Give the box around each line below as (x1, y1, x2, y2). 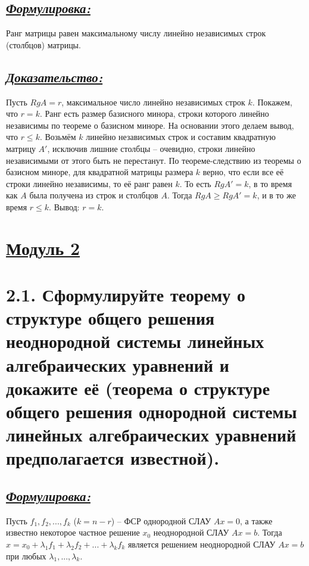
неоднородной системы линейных (6, 329, 264, 353)
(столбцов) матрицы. (6, 38, 81, 51)
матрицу (6, 142, 36, 154)
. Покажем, (252, 95, 292, 108)
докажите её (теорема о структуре (6, 375, 270, 400)
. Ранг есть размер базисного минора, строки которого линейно (39, 107, 269, 120)
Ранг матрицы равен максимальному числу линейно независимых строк (6, 27, 266, 39)
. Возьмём (39, 130, 76, 143)
